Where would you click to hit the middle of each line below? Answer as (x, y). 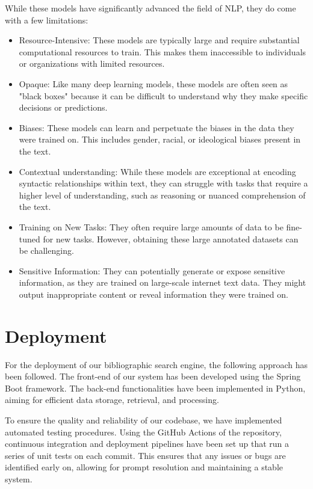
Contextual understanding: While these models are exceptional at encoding (157, 171)
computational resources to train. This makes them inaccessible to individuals (163, 51)
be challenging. (46, 251)
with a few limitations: (47, 20)
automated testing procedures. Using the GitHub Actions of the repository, (143, 432)
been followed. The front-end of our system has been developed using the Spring (153, 376)
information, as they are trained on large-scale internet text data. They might (163, 282)
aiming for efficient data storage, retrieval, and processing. (112, 400)
